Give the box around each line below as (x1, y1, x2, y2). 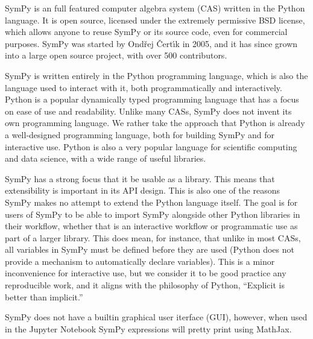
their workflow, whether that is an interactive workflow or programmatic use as (5, 220, 298, 232)
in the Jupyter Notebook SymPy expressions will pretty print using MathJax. (5, 322, 292, 335)
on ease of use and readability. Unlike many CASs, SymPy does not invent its (5, 104, 292, 117)
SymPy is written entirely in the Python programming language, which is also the (5, 69, 308, 81)
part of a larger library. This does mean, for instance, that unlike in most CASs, (5, 231, 301, 244)
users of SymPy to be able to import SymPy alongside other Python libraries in (5, 208, 300, 220)
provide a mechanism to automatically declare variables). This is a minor (5, 255, 275, 267)
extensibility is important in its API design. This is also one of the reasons (5, 184, 280, 197)
